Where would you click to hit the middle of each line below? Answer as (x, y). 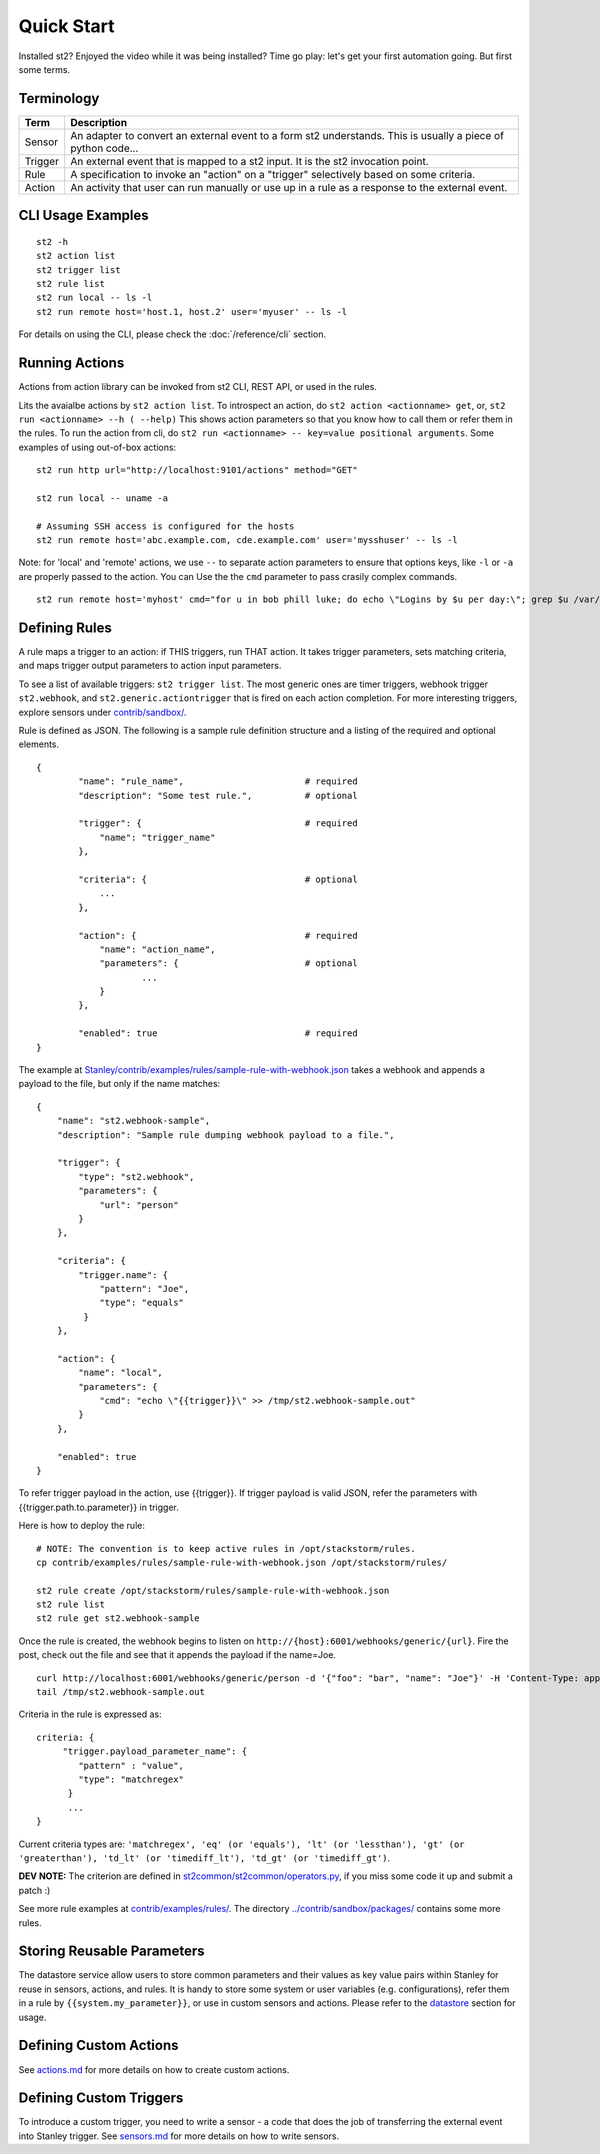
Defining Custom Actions (98, 2045)
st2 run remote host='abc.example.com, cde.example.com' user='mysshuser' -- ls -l (247, 540)
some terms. (44, 69)
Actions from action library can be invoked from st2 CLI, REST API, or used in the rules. (197, 387)
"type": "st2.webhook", (136, 1176)
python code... (104, 148)
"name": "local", (121, 1373)
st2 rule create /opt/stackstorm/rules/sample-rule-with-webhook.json (213, 1590)
